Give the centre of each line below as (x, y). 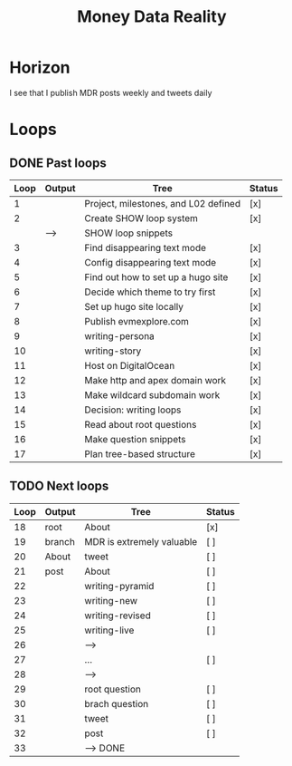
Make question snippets (136, 439)
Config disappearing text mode (151, 262)
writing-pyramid (119, 586)
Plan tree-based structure (140, 453)
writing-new (111, 600)
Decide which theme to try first (150, 292)
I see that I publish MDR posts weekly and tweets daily (111, 92)
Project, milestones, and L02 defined (163, 203)
